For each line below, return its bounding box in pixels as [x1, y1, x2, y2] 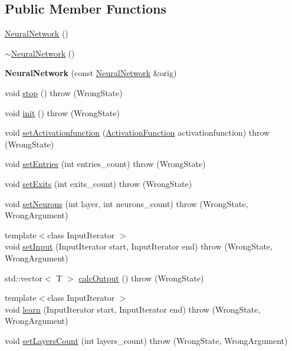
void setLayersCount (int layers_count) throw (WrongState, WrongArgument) [5, 334, 288, 346]
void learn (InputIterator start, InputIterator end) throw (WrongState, [5, 303, 261, 315]
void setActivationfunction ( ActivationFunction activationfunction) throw [5, 126, 270, 139]
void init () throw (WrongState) [5, 106, 120, 119]
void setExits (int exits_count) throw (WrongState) [5, 177, 192, 189]
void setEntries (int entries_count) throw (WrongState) [5, 158, 206, 170]
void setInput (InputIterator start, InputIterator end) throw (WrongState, [5, 240, 273, 252]
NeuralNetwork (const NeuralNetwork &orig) [5, 67, 177, 79]
